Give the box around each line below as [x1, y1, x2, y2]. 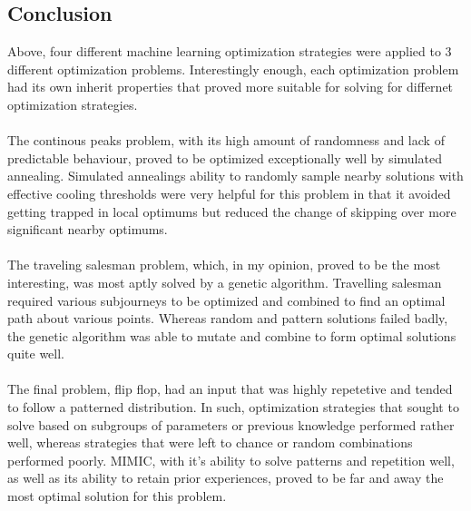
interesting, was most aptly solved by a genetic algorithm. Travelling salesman [7, 272, 442, 291]
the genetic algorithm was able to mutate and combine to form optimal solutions [7, 326, 456, 345]
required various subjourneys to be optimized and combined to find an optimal [7, 290, 446, 310]
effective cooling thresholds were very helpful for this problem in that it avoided [7, 183, 451, 202]
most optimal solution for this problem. [7, 486, 227, 506]
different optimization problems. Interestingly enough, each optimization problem [7, 59, 459, 78]
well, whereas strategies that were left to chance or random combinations [7, 433, 413, 452]
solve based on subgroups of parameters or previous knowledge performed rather [7, 415, 455, 434]
